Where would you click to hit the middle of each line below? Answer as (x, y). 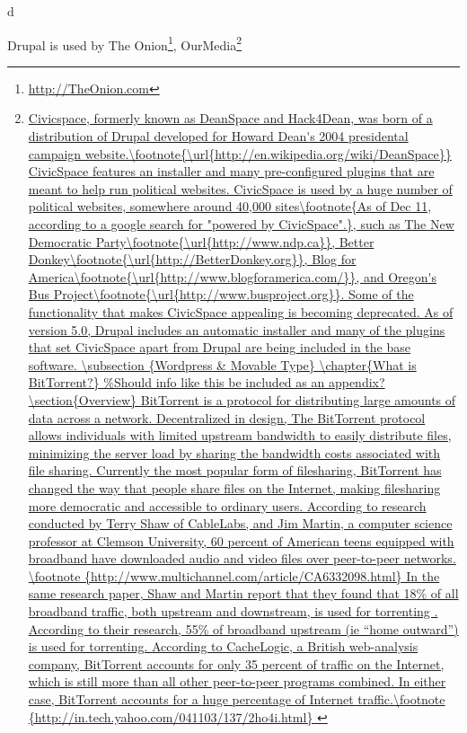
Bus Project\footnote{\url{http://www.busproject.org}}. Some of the (221, 294)
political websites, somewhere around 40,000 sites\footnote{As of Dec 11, (230, 206)
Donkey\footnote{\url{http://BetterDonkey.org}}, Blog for (192, 259)
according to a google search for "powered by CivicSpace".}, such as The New (241, 224)
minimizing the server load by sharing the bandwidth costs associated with (234, 452)
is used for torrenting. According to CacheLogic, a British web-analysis (223, 646)
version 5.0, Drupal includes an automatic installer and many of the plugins (237, 329)
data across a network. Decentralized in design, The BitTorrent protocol (227, 417)
